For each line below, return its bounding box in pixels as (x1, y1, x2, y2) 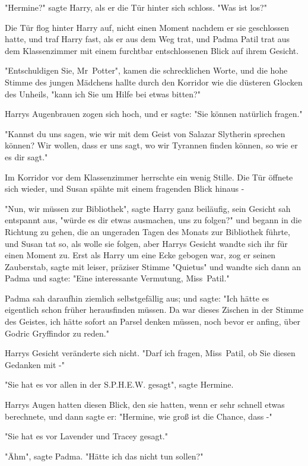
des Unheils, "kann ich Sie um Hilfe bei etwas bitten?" (5, 87, 201, 100)
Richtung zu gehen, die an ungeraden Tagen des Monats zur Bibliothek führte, (5, 225, 290, 237)
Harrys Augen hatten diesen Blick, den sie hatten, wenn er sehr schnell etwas (5, 398, 285, 411)
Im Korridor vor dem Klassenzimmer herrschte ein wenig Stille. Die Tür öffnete (5, 170, 293, 183)
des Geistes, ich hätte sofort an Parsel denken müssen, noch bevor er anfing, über (5, 315, 301, 328)
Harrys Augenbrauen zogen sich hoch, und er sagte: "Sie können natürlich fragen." (5, 107, 303, 120)
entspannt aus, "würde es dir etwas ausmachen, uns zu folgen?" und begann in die (5, 214, 302, 226)
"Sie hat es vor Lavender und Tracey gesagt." (5, 430, 168, 442)
